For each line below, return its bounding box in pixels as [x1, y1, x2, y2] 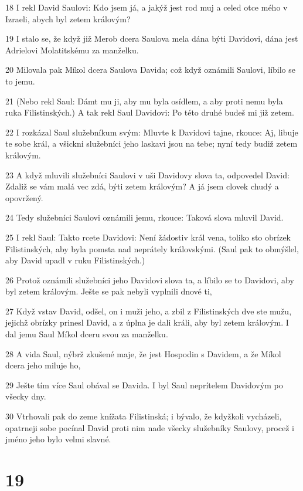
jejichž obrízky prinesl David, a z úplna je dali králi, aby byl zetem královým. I [5, 316, 289, 329]
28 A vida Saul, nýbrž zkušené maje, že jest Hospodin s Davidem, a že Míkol [5, 347, 281, 360]
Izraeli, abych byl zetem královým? [5, 12, 131, 25]
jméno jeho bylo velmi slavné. [5, 433, 111, 445]
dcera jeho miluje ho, [5, 359, 81, 371]
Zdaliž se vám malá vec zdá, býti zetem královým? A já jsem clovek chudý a [5, 180, 279, 192]
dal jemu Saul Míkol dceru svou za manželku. [5, 328, 168, 340]
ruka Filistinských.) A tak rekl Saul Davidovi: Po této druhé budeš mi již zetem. [5, 106, 294, 118]
